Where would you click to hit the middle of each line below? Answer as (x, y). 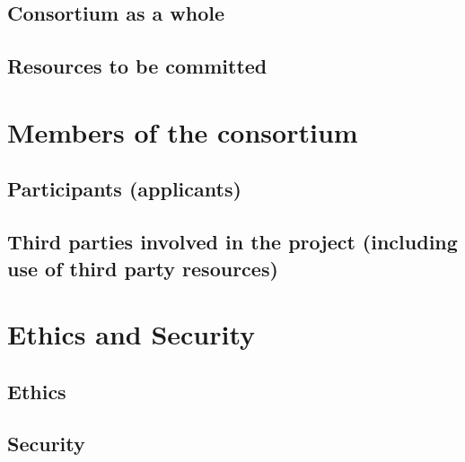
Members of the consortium (183, 131)
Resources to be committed (137, 66)
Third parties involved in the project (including (232, 242)
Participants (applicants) (124, 189)
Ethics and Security (132, 334)
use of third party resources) (143, 268)
